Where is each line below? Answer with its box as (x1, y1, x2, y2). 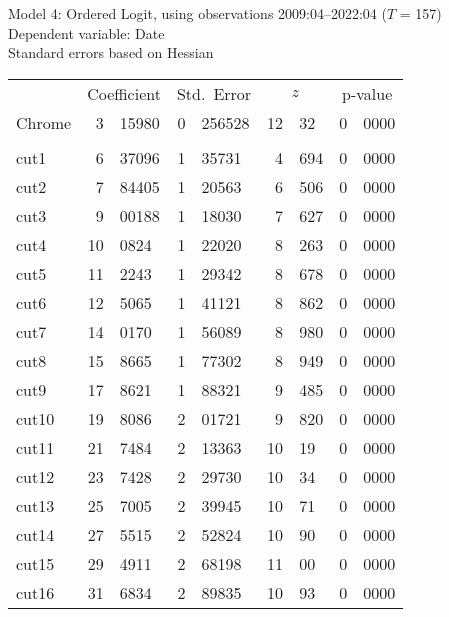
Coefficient (87, 81, 161, 105)
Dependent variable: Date (8, 22, 165, 43)
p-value (342, 81, 393, 105)
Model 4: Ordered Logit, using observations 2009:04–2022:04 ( (8, 3, 387, 23)
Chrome (16, 110, 72, 134)
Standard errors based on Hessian (8, 42, 214, 63)
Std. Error (176, 81, 252, 105)
